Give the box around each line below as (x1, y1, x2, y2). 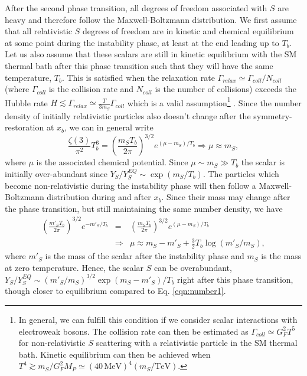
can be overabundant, (154, 261, 232, 273)
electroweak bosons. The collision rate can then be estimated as (18, 325, 249, 337)
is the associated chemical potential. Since (36, 156, 188, 168)
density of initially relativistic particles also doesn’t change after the (5, 109, 251, 122)
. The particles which (203, 167, 279, 179)
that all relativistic (5, 25, 73, 37)
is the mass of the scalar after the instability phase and (45, 250, 244, 262)
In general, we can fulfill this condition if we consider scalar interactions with (18, 313, 298, 326)
